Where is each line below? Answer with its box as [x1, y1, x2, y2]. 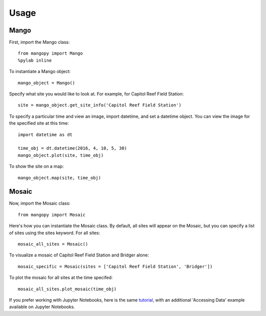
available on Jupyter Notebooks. [9, 304, 75, 310]
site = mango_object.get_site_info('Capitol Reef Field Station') [18, 103, 182, 108]
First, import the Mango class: [9, 39, 70, 45]
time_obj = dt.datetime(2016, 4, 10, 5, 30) [18, 145, 128, 151]
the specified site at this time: [9, 120, 69, 126]
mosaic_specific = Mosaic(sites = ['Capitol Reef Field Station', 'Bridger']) [18, 264, 213, 269]
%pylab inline [18, 57, 52, 63]
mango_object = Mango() [18, 80, 75, 86]
